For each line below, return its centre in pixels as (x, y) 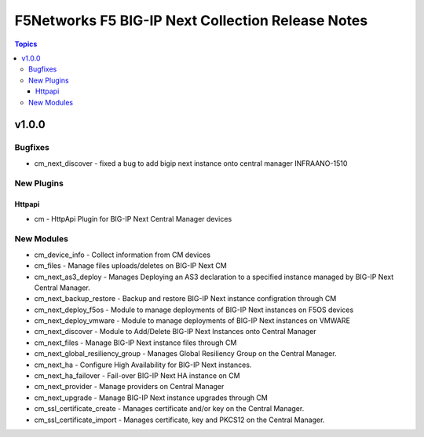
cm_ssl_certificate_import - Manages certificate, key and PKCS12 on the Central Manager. (179, 420)
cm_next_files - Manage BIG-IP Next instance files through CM (135, 343)
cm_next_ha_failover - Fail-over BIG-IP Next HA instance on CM (137, 376)
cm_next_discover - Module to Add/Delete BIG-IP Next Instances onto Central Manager (175, 332)
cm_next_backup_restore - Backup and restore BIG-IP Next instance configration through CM (185, 299)
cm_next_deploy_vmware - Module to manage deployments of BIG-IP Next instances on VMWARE (192, 321)
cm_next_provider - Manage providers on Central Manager (129, 387)
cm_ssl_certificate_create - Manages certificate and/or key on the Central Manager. (169, 409)
